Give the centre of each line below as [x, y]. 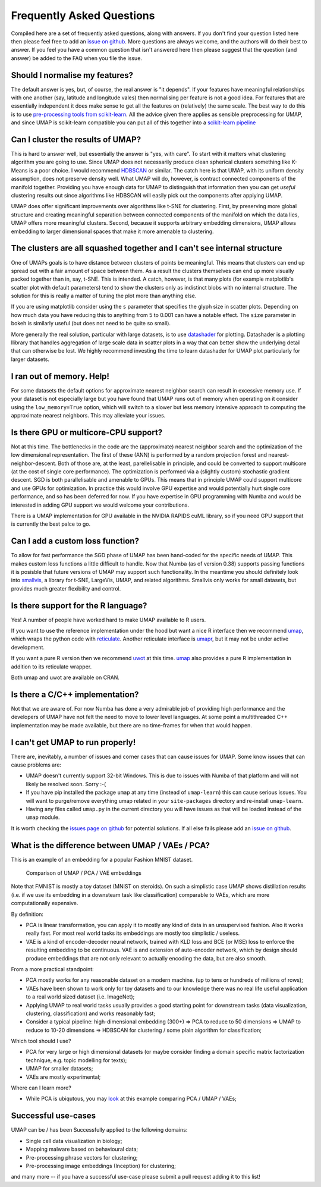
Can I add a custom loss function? [75, 541]
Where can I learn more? [41, 1088]
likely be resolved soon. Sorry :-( [66, 784]
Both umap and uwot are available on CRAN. [65, 677]
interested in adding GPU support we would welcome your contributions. [100, 505]
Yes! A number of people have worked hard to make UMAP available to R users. [108, 620]
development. [28, 647]
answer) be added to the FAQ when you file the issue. [77, 58]
